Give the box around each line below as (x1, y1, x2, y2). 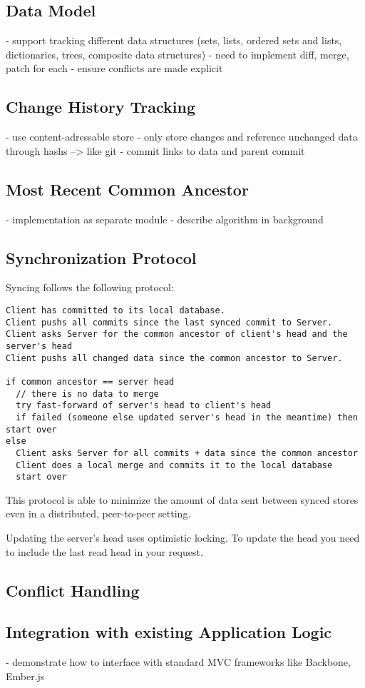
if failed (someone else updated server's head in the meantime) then (16, 412, 358, 423)
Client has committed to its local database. (6, 305, 225, 315)
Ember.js (6, 668, 45, 683)
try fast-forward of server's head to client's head (16, 400, 272, 411)
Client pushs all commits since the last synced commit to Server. (6, 317, 333, 328)
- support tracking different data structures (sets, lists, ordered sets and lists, (6, 33, 342, 48)
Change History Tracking (6, 96, 196, 118)
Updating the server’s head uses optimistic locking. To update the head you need (6, 530, 360, 545)
